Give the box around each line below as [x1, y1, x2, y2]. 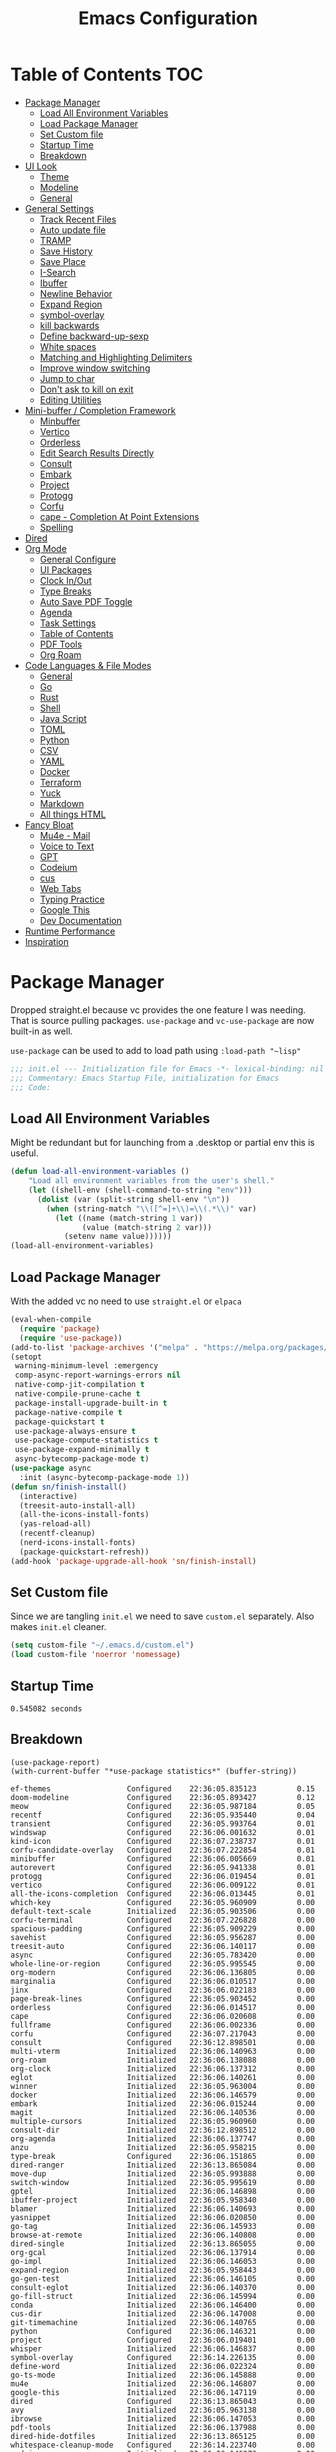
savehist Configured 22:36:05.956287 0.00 [10, 1932, 315, 1942]
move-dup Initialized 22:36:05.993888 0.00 [10, 2168, 315, 2179]
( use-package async [10, 1463, 92, 1473]
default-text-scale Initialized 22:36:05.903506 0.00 [10, 1906, 315, 1916]
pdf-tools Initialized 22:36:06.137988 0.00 [10, 2422, 315, 2432]
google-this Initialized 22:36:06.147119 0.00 [10, 2387, 315, 2397]
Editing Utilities [39, 393, 102, 406]
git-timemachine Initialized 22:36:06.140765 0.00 [10, 2317, 315, 2327]
